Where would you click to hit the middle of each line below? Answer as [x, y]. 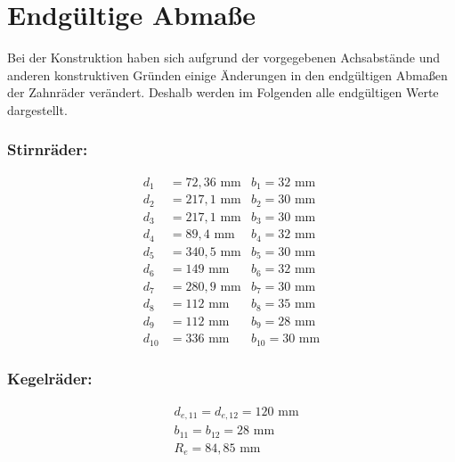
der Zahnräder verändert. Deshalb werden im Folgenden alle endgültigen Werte [223, 92]
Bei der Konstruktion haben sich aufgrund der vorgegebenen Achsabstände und [224, 58]
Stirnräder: [48, 149]
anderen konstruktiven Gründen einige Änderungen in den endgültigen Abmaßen [227, 74]
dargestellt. [37, 109]
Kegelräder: [50, 379]
